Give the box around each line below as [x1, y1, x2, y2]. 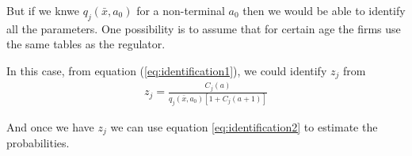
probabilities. [6, 135, 70, 151]
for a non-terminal [136, 2, 225, 18]
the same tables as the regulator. [6, 36, 166, 52]
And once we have [6, 118, 94, 135]
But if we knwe [6, 2, 79, 18]
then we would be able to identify [242, 2, 406, 18]
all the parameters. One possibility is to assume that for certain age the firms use [6, 20, 401, 36]
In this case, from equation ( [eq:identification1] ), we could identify [6, 62, 327, 78]
